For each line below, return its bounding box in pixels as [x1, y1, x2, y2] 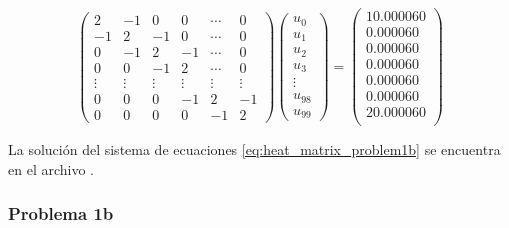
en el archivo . [8, 158, 94, 179]
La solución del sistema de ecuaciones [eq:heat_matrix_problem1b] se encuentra [8, 139, 501, 160]
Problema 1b [8, 201, 114, 226]
